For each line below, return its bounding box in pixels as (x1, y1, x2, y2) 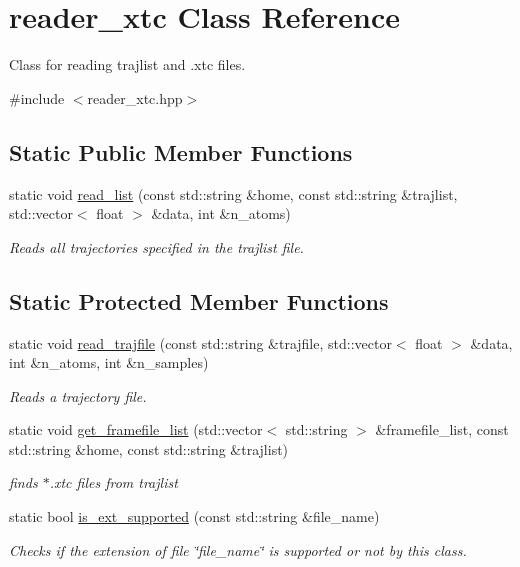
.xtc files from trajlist (49, 472, 178, 493)
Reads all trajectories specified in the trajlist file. (9, 236, 304, 257)
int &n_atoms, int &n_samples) (9, 352, 209, 373)
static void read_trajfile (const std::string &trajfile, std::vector (9, 332, 392, 353)
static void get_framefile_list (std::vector (9, 419, 263, 440)
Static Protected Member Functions (9, 285, 389, 316)
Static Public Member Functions (9, 136, 353, 167)
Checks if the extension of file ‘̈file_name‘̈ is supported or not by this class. (9, 539, 467, 560)
